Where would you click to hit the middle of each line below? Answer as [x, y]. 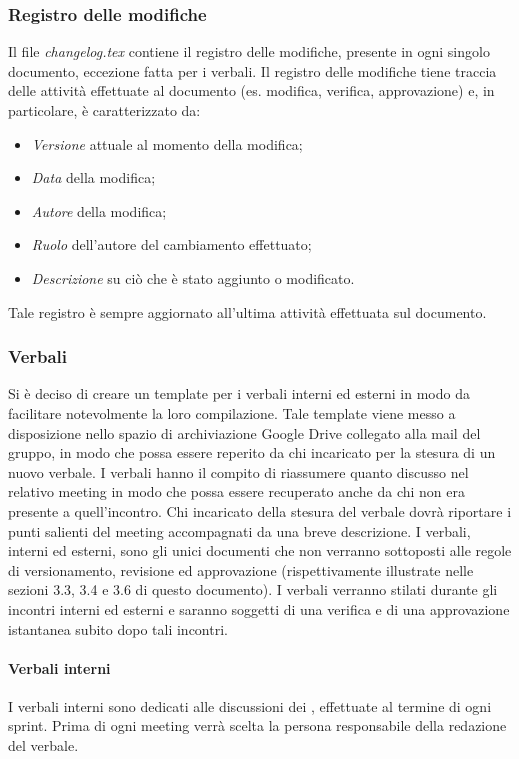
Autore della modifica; [99, 210]
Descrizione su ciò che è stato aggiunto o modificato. [193, 277]
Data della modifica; [93, 177]
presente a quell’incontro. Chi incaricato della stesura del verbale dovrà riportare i [260, 510]
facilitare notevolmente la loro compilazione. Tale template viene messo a [232, 412]
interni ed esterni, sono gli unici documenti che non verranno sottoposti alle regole [260, 550]
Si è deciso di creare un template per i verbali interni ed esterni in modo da [239, 393]
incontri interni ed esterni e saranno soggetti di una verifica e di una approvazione [259, 608]
